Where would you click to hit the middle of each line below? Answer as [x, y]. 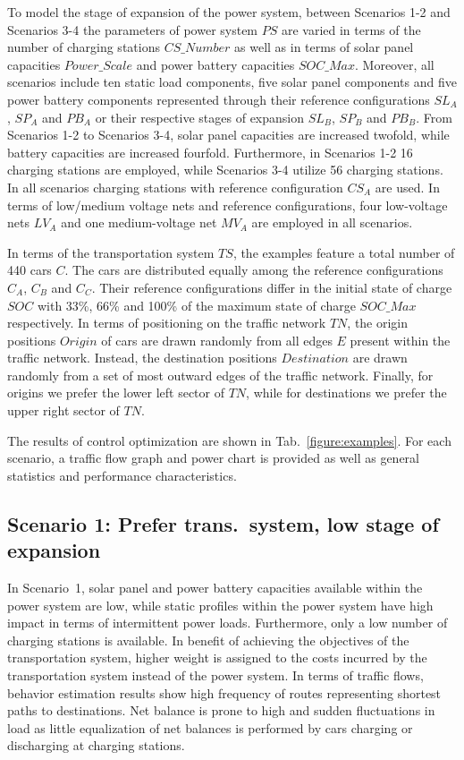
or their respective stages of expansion [199, 117]
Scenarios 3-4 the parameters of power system [133, 29]
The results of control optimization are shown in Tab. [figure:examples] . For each [229, 440]
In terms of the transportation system [111, 252]
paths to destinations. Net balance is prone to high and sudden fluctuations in [221, 710]
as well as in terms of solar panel [324, 47]
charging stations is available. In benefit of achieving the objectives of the [208, 640]
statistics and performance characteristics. [122, 475]
